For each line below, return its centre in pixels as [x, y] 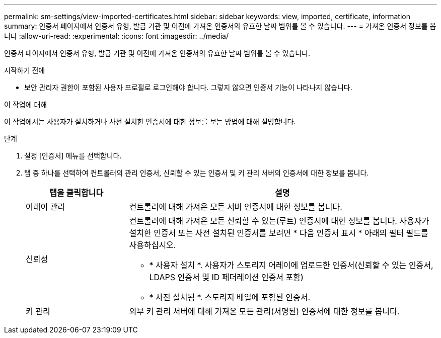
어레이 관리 [46, 207]
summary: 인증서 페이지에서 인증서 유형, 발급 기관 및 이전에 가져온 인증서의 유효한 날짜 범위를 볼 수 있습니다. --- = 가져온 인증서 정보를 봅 [220, 26]
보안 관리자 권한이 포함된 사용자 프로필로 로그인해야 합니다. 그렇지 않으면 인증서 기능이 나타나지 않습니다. [188, 87]
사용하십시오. [153, 245]
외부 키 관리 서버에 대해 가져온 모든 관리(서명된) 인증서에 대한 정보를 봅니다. [264, 311]
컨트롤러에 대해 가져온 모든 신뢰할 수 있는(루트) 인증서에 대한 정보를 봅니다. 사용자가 [279, 221]
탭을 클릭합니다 [77, 193]
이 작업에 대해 [26, 104]
